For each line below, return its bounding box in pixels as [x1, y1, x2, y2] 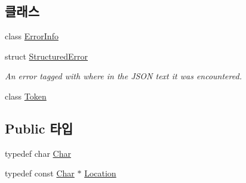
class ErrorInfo [5, 30, 59, 42]
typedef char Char [5, 147, 71, 159]
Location [84, 167, 116, 179]
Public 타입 [5, 119, 73, 137]
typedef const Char [5, 167, 75, 179]
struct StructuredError [5, 49, 88, 62]
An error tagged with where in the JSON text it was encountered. [5, 70, 242, 82]
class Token [5, 89, 47, 102]
